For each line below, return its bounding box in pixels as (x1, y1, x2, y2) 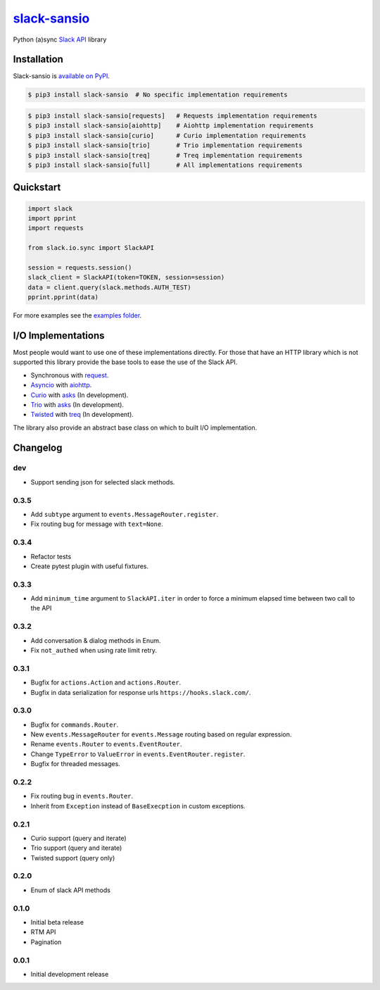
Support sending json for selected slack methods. (30, 477, 175, 486)
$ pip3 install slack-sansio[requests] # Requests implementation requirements (27, 112, 318, 120)
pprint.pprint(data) (27, 293, 99, 301)
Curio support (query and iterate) (30, 834, 127, 842)
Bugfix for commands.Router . (30, 720, 119, 729)
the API (30, 604, 52, 613)
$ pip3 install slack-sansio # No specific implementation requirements (27, 91, 288, 99)
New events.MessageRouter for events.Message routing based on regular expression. (30, 730, 292, 739)
